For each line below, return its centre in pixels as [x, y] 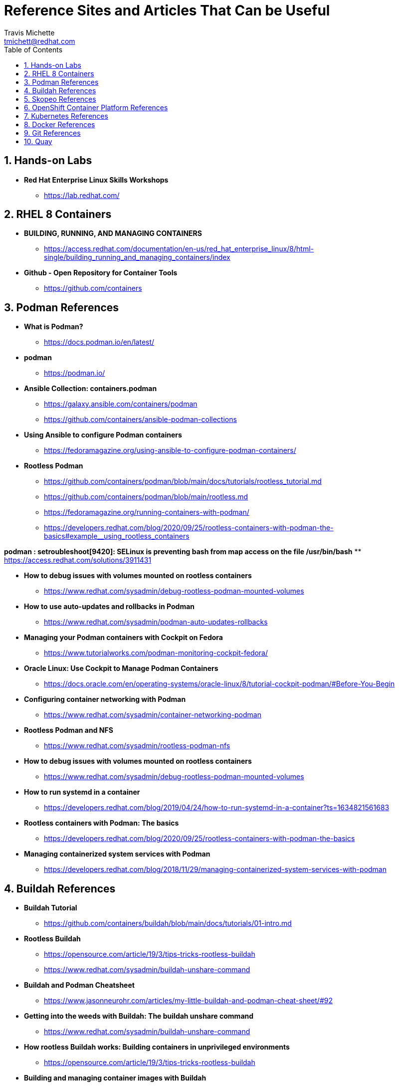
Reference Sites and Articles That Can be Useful [167, 10]
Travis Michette [29, 32]
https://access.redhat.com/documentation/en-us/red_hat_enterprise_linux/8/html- [179, 249]
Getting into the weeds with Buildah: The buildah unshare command [139, 1016]
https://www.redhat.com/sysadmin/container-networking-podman [153, 715]
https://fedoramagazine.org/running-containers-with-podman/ [147, 512]
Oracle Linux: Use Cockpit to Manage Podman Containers [121, 668]
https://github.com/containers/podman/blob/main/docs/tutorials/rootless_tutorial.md [183, 481]
